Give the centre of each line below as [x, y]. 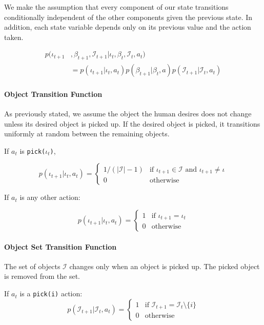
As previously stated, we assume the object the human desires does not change [128, 114]
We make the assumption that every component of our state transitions [116, 7]
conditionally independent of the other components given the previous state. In [128, 17]
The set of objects [32, 266]
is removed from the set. [42, 276]
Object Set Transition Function [60, 246]
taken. [14, 37]
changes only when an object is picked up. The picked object [165, 266]
